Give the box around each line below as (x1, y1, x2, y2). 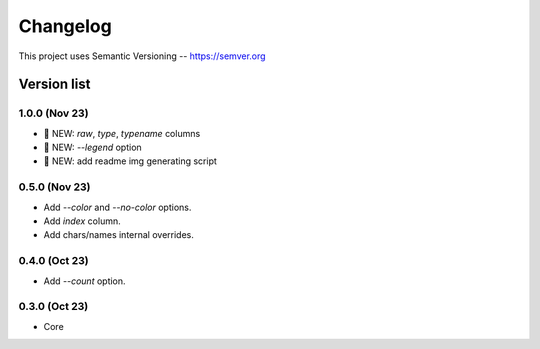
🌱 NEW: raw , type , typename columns (43, 127, 201, 139)
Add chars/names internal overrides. (43, 229, 195, 241)
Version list (18, 76, 91, 93)
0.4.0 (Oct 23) (18, 254, 89, 268)
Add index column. (43, 215, 121, 227)
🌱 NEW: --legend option (43, 141, 142, 154)
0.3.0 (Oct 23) (18, 300, 89, 314)
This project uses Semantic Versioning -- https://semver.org (18, 50, 266, 62)
